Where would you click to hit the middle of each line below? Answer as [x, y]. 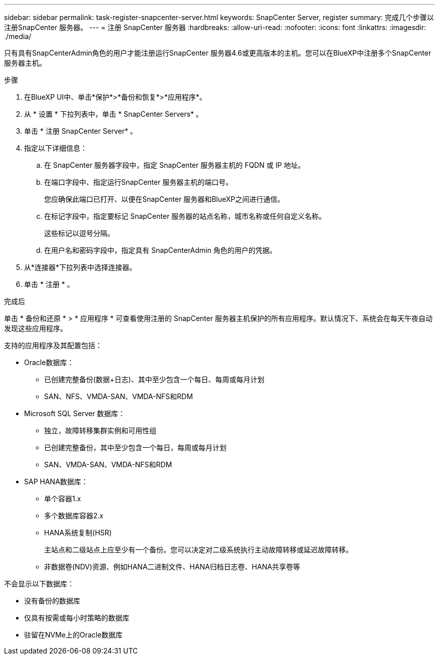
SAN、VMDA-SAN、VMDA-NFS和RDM [108, 464]
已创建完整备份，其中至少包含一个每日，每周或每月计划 [135, 447]
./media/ [18, 36]
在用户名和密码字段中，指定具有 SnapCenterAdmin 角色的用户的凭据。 [160, 250]
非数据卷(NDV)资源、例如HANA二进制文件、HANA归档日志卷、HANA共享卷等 [172, 567]
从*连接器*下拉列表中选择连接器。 [80, 267]
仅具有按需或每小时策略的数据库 [77, 618]
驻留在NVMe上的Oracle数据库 [73, 635]
